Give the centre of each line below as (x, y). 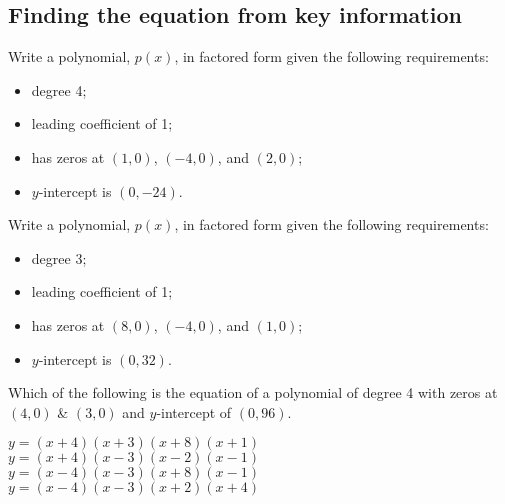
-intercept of (194, 411)
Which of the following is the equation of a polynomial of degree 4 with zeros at (253, 392)
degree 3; (59, 257)
